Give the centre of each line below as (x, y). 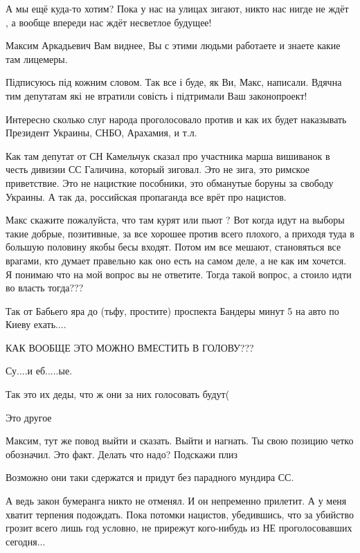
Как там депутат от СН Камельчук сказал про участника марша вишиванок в (168, 155)
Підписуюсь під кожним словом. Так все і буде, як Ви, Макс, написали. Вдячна (174, 82)
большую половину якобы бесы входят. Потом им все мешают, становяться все (173, 247)
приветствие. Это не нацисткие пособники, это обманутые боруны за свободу (170, 182)
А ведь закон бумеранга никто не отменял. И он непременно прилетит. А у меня (176, 501)
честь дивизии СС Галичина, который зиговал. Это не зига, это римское (158, 169)
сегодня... (26, 541)
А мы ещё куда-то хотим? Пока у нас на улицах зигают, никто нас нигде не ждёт (177, 8)
